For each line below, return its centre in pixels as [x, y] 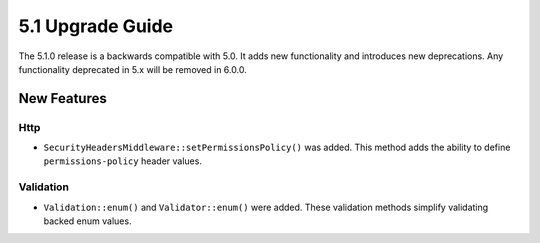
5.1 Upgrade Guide [96, 26]
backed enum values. [87, 221]
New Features [62, 98]
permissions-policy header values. [122, 161]
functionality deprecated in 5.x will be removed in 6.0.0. [132, 69]
